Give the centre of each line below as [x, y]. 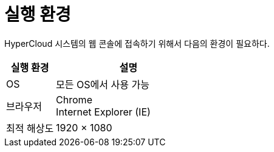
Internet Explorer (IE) [103, 112]
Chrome [74, 99]
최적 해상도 [30, 128]
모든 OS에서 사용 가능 [103, 84]
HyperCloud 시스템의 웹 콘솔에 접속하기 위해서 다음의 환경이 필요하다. [137, 43]
